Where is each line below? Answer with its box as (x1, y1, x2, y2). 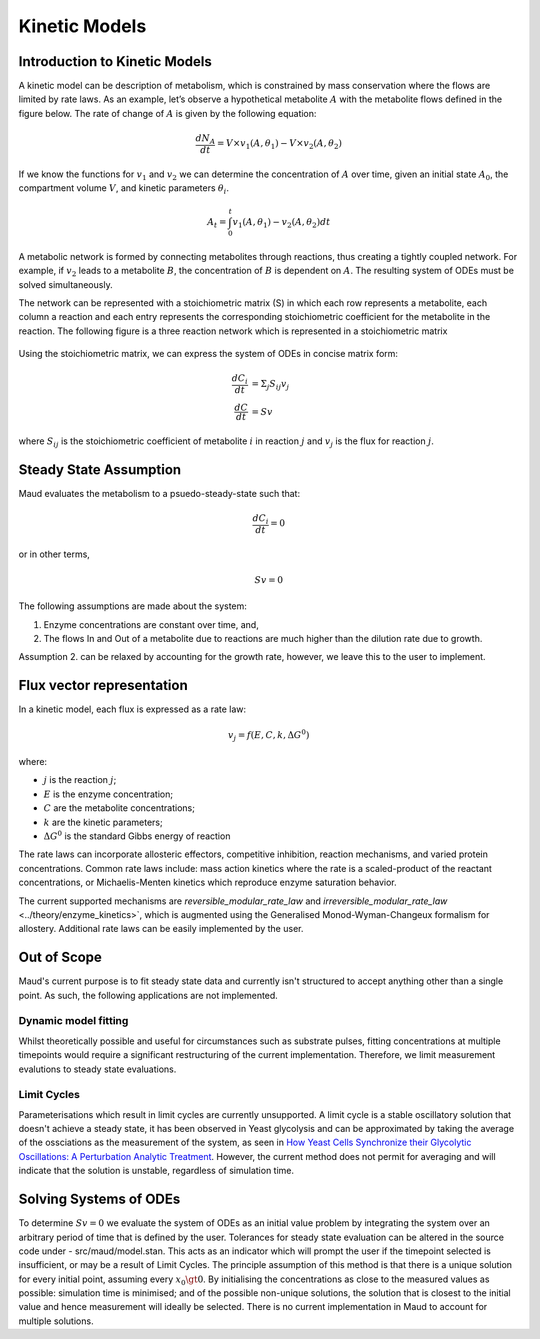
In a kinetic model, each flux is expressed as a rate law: (18, 703, 247, 715)
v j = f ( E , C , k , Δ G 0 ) (228, 728, 310, 744)
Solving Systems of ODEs (18, 1191, 181, 1208)
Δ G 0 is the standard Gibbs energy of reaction (43, 829, 231, 842)
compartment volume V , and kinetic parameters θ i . (18, 181, 230, 196)
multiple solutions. (18, 1315, 94, 1327)
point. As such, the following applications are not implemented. (18, 989, 279, 1001)
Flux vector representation (18, 677, 189, 694)
